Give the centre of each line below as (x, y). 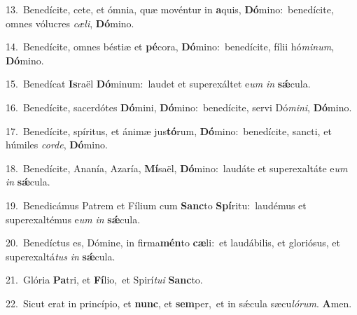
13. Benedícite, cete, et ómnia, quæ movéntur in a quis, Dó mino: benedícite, (170, 9)
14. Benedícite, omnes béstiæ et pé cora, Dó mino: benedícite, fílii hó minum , (170, 47)
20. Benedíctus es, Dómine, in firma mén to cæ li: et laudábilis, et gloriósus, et (173, 243)
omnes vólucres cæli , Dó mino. (70, 23)
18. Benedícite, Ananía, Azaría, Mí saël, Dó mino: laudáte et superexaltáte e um (177, 168)
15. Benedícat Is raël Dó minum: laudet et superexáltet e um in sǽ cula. (158, 84)
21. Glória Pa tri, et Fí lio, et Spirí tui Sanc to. (104, 280)
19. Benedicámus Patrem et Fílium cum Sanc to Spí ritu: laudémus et (156, 205)
